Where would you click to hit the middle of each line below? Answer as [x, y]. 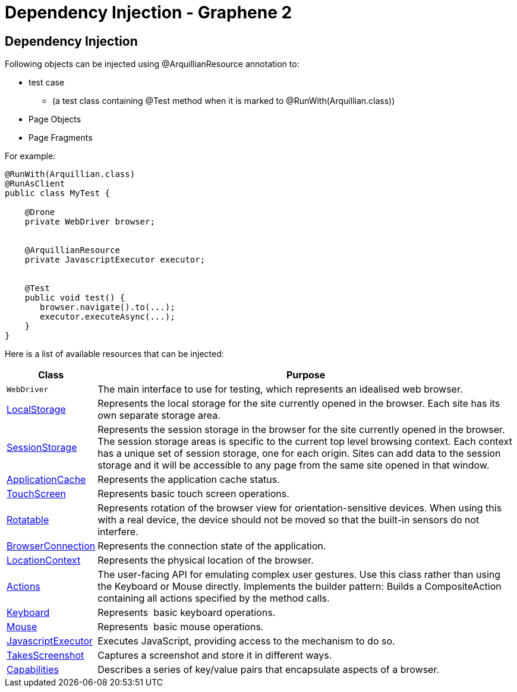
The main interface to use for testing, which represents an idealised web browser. [280, 389]
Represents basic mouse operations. [181, 627]
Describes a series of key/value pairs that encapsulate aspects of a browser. [269, 670]
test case [47, 83]
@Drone [40, 212]
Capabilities [33, 670]
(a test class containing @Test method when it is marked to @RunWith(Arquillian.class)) [224, 101]
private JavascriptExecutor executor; [115, 260]
